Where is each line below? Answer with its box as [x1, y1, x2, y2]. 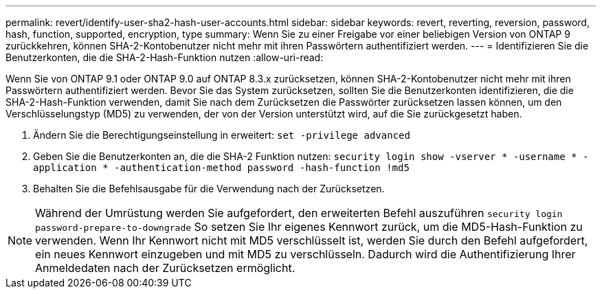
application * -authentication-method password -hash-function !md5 [33, 162, 410, 173]
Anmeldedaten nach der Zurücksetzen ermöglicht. [35, 261, 296, 275]
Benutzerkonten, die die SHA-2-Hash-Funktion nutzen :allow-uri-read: [5, 52, 324, 63]
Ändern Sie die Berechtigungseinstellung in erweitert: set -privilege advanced [33, 129, 410, 141]
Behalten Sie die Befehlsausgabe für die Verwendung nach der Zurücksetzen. [33, 183, 385, 194]
